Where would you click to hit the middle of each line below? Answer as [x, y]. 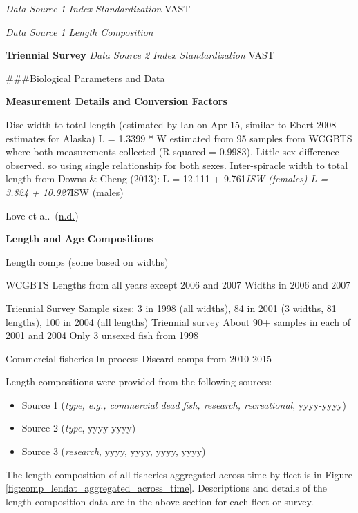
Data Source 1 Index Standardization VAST [98, 8]
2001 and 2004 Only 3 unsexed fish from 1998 [102, 335]
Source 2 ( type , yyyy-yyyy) [79, 428]
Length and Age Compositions [80, 239]
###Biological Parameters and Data [85, 78]
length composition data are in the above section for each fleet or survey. [160, 501]
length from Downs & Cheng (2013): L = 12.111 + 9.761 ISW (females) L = [167, 178]
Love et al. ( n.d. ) [42, 215]
